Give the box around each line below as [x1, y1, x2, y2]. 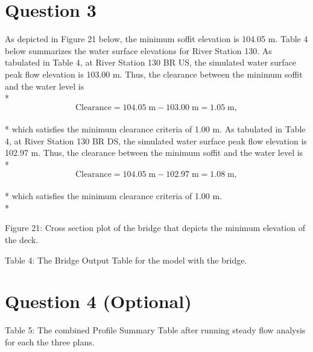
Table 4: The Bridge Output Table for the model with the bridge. [5, 253, 247, 266]
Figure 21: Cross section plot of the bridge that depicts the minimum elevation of [5, 221, 305, 234]
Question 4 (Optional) [5, 289, 192, 313]
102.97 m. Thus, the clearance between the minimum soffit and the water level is [5, 146, 303, 159]
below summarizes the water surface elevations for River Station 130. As [5, 44, 272, 57]
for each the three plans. [5, 335, 95, 348]
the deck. [5, 233, 39, 246]
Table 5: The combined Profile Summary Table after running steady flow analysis [5, 324, 306, 336]
